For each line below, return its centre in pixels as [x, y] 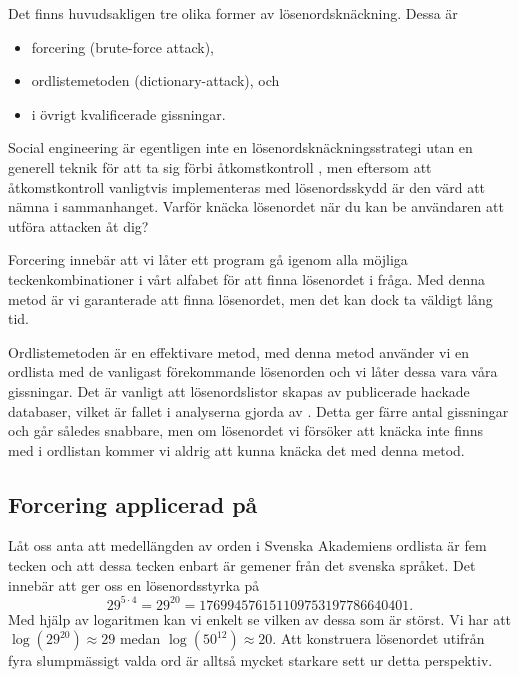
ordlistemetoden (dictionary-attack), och [155, 80]
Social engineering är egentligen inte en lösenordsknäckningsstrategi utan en [240, 147]
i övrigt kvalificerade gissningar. [128, 113]
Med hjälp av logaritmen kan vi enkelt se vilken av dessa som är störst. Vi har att [260, 618]
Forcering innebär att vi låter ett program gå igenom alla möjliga [208, 259]
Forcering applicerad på [133, 503]
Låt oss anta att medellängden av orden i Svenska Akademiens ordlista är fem [247, 545]
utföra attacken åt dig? [78, 225]
